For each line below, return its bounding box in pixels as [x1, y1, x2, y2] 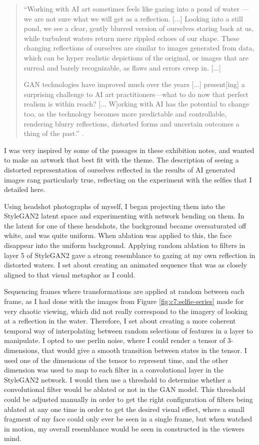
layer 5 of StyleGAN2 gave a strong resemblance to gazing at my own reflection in [4, 249, 255, 260]
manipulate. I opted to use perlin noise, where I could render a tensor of [4, 335, 225, 345]
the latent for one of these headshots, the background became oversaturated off [4, 220, 246, 230]
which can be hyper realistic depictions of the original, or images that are [23, 52, 248, 62]
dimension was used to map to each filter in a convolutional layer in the [4, 364, 223, 375]
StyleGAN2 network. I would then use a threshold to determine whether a [4, 374, 231, 384]
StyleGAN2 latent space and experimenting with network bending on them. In [4, 210, 244, 221]
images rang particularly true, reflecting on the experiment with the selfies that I [4, 174, 252, 184]
